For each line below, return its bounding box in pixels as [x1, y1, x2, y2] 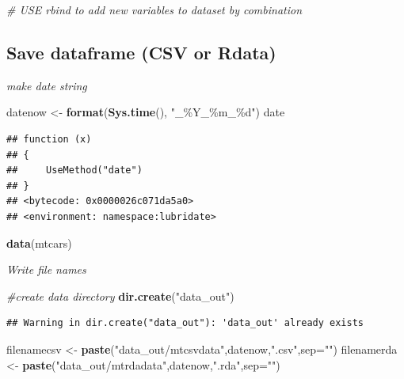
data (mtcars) [6, 234, 72, 251]
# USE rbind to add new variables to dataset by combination [6, 2, 303, 17]
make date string [6, 77, 87, 93]
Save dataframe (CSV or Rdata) [6, 40, 276, 64]
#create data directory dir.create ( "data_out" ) [6, 287, 234, 304]
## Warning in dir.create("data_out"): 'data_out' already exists [6, 317, 364, 329]
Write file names [6, 261, 86, 278]
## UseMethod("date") [6, 165, 143, 176]
